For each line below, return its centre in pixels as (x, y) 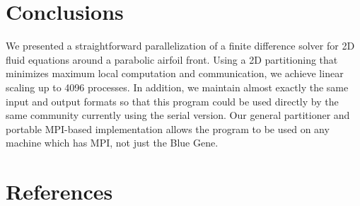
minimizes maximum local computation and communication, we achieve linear (175, 73)
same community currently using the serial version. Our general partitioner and (178, 115)
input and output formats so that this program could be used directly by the (172, 101)
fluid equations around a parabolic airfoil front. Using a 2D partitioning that (172, 59)
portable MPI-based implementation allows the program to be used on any (168, 128)
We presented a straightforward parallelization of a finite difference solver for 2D (180, 46)
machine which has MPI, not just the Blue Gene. (112, 143)
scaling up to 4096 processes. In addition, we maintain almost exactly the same (177, 87)
